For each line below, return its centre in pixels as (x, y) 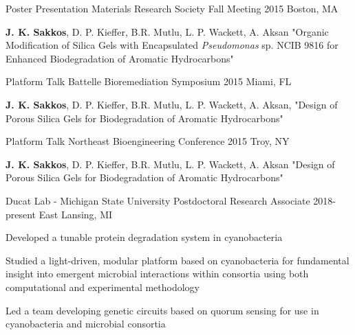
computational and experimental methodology (103, 287)
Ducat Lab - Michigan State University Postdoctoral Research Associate (158, 200)
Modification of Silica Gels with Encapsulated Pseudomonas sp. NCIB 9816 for (172, 45)
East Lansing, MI (76, 214)
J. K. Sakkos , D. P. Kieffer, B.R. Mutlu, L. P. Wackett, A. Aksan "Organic (167, 31)
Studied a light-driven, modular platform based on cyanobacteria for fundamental (177, 260)
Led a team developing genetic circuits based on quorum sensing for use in (162, 310)
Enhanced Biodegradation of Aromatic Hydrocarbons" (120, 58)
